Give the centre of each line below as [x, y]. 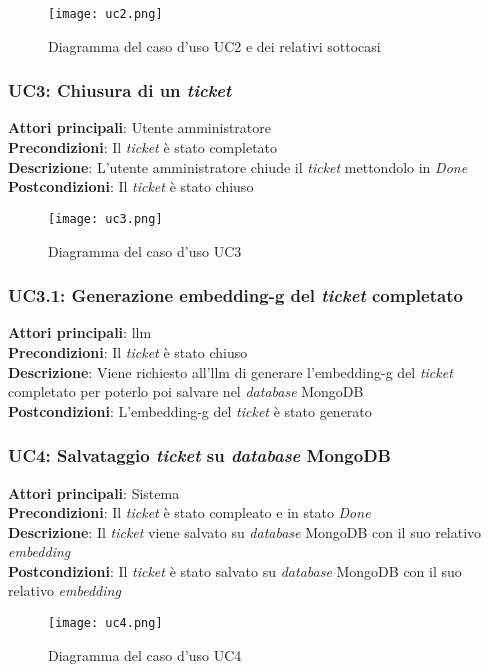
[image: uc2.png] [105, 14]
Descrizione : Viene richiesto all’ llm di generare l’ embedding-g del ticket [230, 371]
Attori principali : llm [80, 332]
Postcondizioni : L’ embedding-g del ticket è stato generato [190, 410]
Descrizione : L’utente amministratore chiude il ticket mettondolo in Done [238, 166]
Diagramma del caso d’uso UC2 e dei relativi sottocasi [214, 45]
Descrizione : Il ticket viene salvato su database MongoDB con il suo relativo [245, 531]
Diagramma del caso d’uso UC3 [145, 250]
